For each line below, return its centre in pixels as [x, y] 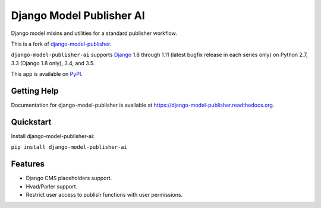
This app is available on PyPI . [47, 74]
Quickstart [31, 122]
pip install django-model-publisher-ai [69, 147]
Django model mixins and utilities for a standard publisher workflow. [94, 33]
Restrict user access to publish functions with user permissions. [104, 195]
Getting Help [35, 91]
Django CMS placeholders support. [69, 178]
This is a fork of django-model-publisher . [61, 44]
